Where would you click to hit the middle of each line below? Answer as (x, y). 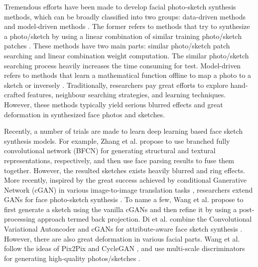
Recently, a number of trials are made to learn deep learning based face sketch (124, 131)
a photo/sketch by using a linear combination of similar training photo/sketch (123, 36)
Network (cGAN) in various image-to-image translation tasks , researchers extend (129, 189)
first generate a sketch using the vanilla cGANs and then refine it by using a (121, 209)
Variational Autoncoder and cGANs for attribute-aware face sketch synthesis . (123, 229)
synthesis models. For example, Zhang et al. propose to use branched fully (117, 140)
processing (20, 219)
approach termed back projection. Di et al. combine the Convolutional (145, 219)
